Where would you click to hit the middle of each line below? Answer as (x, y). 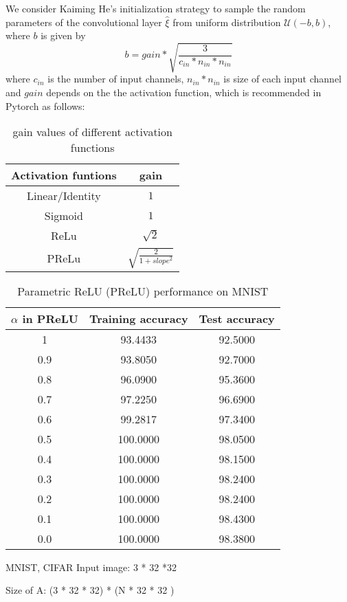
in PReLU (50, 318)
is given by (63, 35)
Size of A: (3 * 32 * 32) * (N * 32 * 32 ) (90, 590)
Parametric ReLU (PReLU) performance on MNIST (143, 291)
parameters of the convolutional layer (84, 22)
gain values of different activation (92, 132)
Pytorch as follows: (45, 105)
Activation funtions (64, 175)
